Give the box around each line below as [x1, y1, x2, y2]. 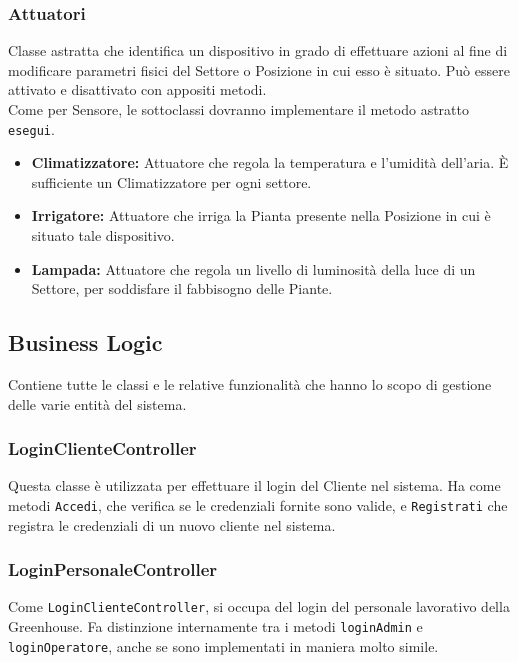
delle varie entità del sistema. [8, 393, 187, 414]
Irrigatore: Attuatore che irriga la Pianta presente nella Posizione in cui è [31, 205, 491, 226]
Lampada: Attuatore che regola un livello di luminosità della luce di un [31, 258, 476, 279]
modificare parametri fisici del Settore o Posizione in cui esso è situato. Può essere [8, 59, 510, 80]
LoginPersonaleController [8, 557, 218, 582]
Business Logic [8, 327, 163, 358]
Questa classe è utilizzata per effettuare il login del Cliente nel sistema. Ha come [8, 475, 501, 496]
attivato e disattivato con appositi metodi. [8, 79, 267, 100]
